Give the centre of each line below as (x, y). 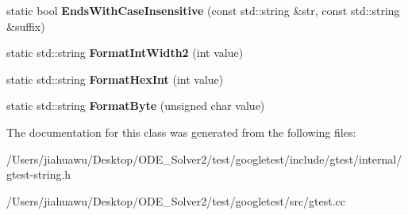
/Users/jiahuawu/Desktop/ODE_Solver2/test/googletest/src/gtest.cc (176, 200)
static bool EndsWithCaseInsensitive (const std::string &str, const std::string (203, 10)
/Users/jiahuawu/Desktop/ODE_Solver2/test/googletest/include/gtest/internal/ (204, 158)
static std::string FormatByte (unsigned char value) (136, 106)
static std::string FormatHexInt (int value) (115, 79)
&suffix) (26, 26)
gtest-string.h (39, 174)
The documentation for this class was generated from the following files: (181, 132)
